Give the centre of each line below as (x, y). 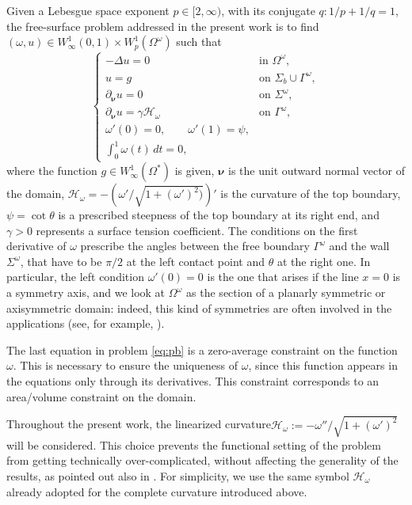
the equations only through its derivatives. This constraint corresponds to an (193, 381)
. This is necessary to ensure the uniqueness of (126, 365)
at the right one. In (324, 261)
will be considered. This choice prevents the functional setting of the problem (194, 444)
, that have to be (61, 261)
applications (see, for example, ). (86, 323)
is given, (195, 171)
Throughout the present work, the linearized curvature (139, 424)
